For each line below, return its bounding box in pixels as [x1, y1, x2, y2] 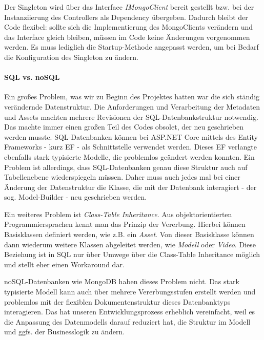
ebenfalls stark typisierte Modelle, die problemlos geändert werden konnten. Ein [4, 151, 255, 162]
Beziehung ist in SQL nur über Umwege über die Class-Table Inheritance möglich [4, 249, 260, 260]
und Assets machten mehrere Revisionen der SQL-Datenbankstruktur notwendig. [4, 111, 258, 122]
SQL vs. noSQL [4, 72, 60, 82]
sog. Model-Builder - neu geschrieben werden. [4, 192, 147, 202]
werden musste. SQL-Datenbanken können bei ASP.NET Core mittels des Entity [4, 131, 258, 142]
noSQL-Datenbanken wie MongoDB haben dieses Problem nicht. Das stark [4, 276, 239, 287]
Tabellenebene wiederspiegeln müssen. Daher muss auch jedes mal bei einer [4, 172, 240, 182]
